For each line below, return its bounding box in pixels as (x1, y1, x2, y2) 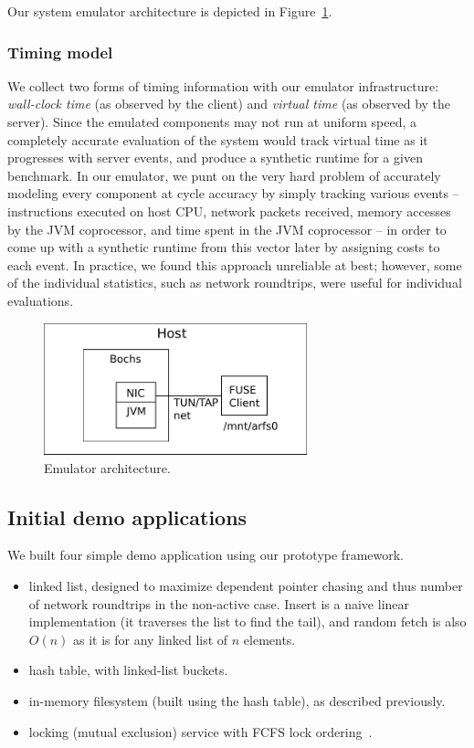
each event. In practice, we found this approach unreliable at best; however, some (7, 255, 462, 274)
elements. (243, 629, 296, 648)
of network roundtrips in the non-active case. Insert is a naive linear (28, 594, 410, 613)
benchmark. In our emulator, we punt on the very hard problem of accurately (7, 165, 441, 184)
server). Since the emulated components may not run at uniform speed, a (7, 112, 416, 131)
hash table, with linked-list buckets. (28, 660, 228, 680)
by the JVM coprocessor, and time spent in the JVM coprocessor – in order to (7, 219, 447, 238)
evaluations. (7, 290, 74, 310)
